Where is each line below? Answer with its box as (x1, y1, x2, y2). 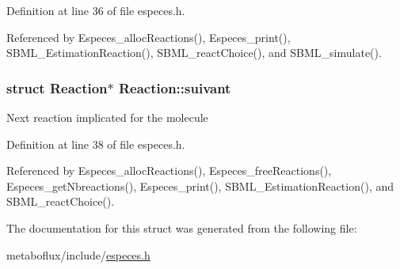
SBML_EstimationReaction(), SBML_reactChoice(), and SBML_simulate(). (6, 44, 382, 61)
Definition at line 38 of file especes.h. (6, 135, 185, 152)
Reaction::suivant (118, 78, 231, 97)
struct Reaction (6, 78, 108, 97)
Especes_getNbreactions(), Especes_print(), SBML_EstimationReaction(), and (6, 177, 394, 194)
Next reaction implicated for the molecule (6, 109, 208, 125)
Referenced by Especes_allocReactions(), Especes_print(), (6, 28, 291, 45)
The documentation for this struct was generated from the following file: (6, 219, 357, 236)
